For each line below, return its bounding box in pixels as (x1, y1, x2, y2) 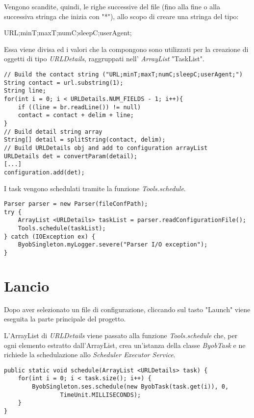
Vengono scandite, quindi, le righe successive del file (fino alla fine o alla (4, 1, 220, 11)
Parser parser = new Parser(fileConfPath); (4, 200, 148, 208)
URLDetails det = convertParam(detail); (4, 152, 138, 160)
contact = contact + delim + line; (18, 112, 134, 119)
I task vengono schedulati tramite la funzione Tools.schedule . (4, 183, 186, 193)
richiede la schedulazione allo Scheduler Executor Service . (4, 349, 176, 360)
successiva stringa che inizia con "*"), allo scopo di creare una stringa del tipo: (4, 11, 239, 21)
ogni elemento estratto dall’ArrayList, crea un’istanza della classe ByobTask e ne (4, 340, 246, 350)
